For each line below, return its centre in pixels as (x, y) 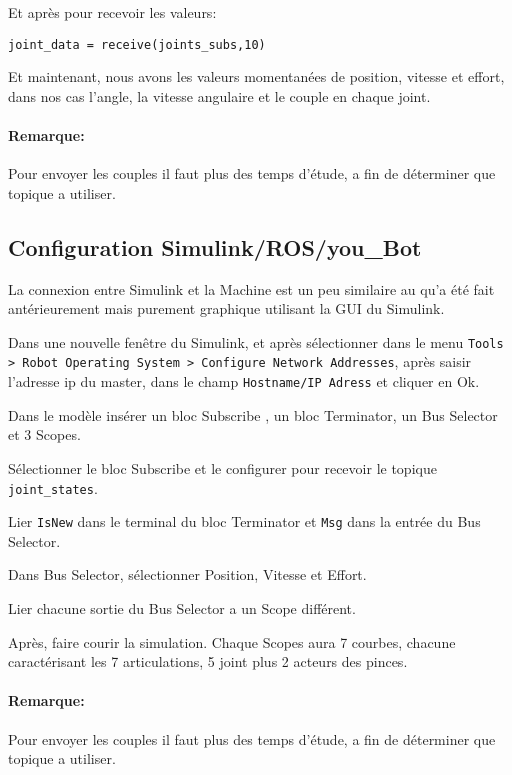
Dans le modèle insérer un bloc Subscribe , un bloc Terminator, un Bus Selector (253, 414)
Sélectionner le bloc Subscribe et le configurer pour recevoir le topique (222, 467)
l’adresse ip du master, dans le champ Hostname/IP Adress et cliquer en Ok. (244, 381)
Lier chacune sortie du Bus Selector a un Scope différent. (182, 608)
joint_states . (53, 487)
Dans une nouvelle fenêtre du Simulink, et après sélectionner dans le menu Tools (256, 341)
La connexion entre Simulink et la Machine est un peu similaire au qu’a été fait (251, 288)
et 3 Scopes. (44, 434)
